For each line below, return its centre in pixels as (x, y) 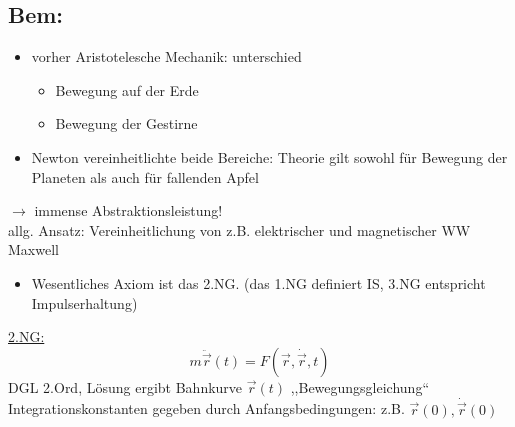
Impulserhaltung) (84, 302)
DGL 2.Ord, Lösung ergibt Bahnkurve (125, 386)
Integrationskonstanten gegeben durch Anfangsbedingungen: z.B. (206, 408)
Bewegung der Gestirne (126, 123)
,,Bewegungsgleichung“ (360, 386)
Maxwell (33, 249)
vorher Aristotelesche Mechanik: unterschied (166, 56)
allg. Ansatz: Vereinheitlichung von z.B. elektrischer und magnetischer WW (239, 229)
